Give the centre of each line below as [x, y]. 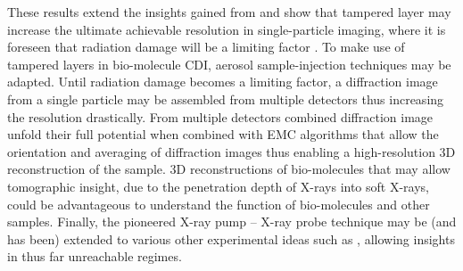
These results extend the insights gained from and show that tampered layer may [229, 12]
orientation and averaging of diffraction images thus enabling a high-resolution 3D [231, 151]
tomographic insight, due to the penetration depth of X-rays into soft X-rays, [218, 186]
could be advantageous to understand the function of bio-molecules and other [219, 204]
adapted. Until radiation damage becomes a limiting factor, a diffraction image [223, 82]
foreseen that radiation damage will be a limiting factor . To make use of [206, 47]
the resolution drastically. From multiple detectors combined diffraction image [220, 116]
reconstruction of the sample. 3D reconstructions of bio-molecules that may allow [229, 169]
